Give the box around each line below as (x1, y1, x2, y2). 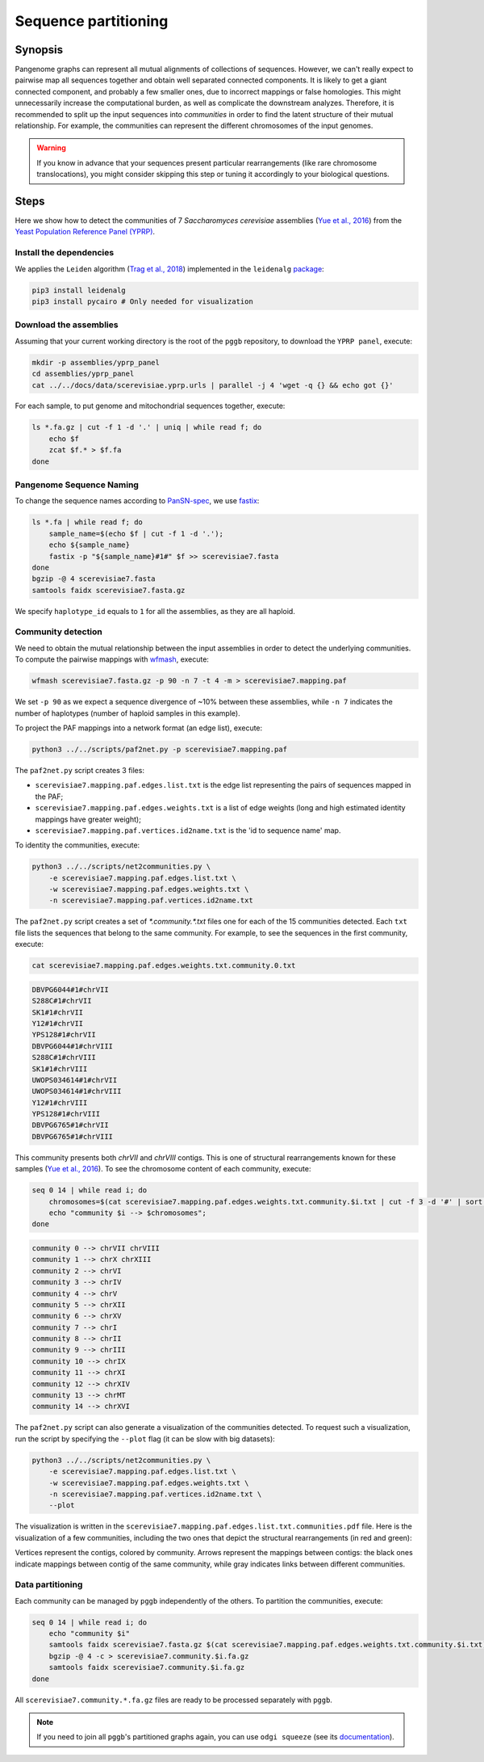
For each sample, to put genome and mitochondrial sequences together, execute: (15, 401, 286, 411)
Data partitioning (15, 1579, 83, 1591)
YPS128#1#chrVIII (31, 1109, 101, 1119)
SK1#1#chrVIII (31, 1064, 88, 1074)
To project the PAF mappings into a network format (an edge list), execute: (15, 723, 263, 733)
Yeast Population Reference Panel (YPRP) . (15, 227, 156, 237)
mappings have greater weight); (35, 814, 141, 824)
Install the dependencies (15, 247, 115, 259)
